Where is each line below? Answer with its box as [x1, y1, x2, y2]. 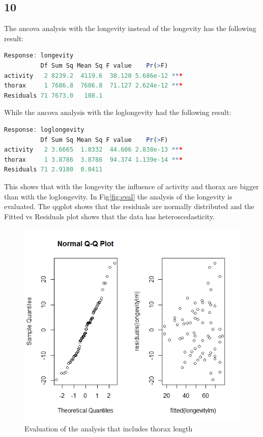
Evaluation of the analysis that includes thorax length [24, 423, 193, 434]
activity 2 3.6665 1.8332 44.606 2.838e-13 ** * [4, 146, 183, 154]
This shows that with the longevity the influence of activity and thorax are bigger [4, 181, 259, 191]
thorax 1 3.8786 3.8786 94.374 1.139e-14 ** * [4, 156, 183, 163]
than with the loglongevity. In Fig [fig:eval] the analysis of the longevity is [4, 191, 232, 201]
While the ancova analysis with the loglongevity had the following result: [4, 107, 231, 118]
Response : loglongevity [4, 126, 84, 133]
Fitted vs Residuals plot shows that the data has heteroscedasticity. [4, 211, 215, 221]
